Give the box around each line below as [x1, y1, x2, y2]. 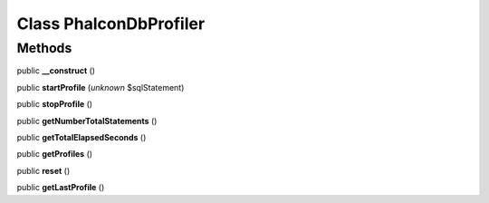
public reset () [16, 165, 71, 176]
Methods [16, 40, 72, 56]
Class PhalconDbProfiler [16, 14, 206, 34]
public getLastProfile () [16, 182, 105, 193]
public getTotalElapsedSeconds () [16, 131, 147, 142]
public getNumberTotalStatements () [16, 115, 158, 126]
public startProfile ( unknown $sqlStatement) [16, 82, 185, 92]
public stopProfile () [16, 99, 93, 110]
